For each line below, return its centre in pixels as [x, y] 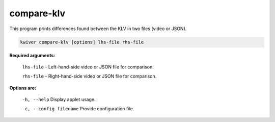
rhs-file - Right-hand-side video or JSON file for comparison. [89, 76]
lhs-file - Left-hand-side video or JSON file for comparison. [88, 67]
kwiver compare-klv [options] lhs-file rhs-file [82, 42]
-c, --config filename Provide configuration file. [78, 109]
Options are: [23, 88]
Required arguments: [32, 55]
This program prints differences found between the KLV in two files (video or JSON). [98, 29]
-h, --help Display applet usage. [59, 100]
